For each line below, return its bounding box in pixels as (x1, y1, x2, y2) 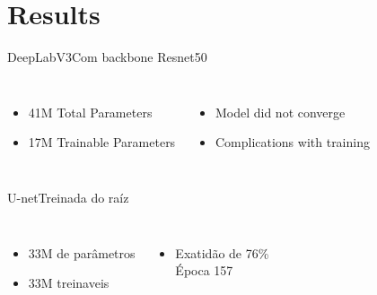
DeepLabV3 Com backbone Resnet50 (7, 48, 207, 66)
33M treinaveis (28, 273, 110, 292)
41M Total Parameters (28, 102, 153, 121)
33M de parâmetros (28, 243, 136, 262)
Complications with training (215, 133, 370, 152)
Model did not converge (215, 102, 346, 121)
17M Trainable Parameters (28, 133, 176, 152)
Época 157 (175, 261, 233, 280)
